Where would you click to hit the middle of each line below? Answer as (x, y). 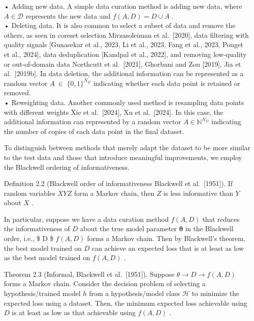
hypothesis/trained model (42, 293)
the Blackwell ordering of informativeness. (67, 167)
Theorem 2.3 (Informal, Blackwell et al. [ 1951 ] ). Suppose (89, 274)
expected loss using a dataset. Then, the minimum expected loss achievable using (126, 303)
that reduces (221, 219)
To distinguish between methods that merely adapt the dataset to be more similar (127, 147)
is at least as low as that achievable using (74, 312)
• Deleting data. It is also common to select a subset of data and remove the (120, 25)
